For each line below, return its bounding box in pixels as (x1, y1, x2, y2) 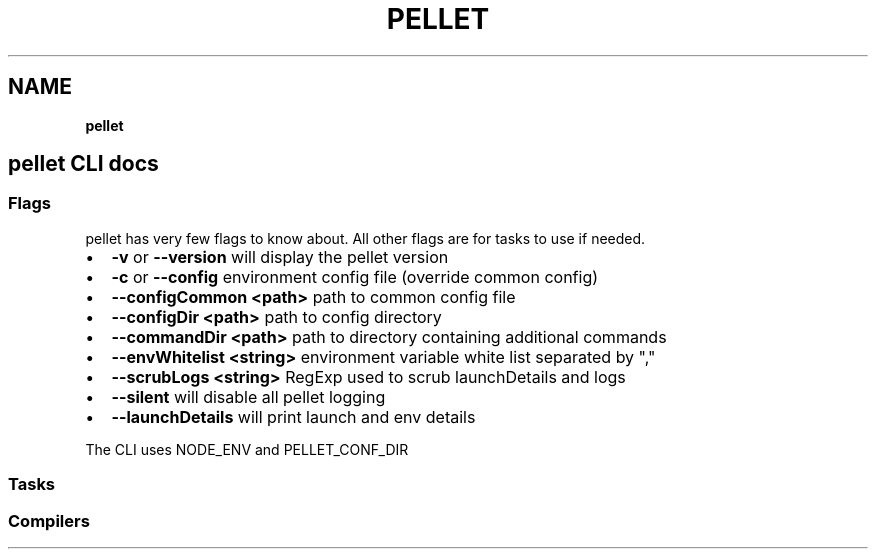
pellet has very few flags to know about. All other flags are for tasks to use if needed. (85, 229, 646, 247)
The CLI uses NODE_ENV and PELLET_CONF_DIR (85, 440, 409, 458)
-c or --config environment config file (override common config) (111, 266, 599, 287)
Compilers (8, 510, 90, 531)
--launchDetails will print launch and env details (111, 406, 476, 427)
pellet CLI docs (8, 151, 159, 177)
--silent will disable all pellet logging (111, 386, 386, 407)
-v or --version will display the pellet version (111, 246, 449, 267)
